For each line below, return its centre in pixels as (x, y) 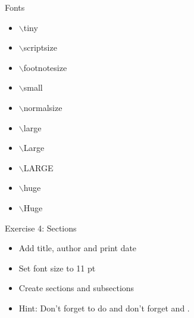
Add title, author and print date (78, 248)
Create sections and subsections (76, 288)
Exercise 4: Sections (41, 228)
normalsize (43, 107)
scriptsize (40, 47)
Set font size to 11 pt (57, 268)
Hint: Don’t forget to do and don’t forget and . (104, 308)
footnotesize (45, 67)
